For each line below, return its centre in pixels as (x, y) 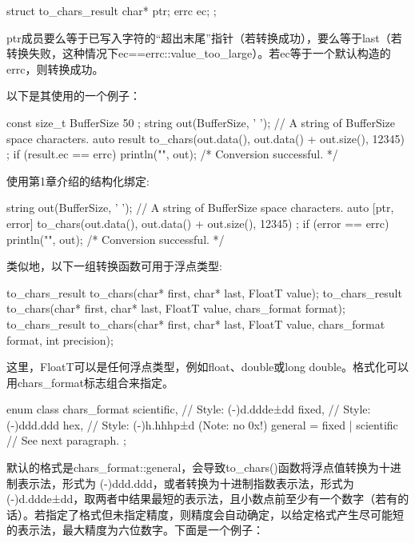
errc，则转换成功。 (55, 68)
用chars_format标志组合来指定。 (90, 382)
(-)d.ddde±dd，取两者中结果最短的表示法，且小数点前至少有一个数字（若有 (202, 499)
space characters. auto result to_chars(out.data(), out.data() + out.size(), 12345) (206, 138)
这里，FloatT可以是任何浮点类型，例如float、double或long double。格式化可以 (208, 367)
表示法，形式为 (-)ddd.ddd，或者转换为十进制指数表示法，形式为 (186, 483)
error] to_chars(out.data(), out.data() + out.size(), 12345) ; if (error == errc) (198, 223)
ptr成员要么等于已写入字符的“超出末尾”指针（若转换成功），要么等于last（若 (204, 37)
